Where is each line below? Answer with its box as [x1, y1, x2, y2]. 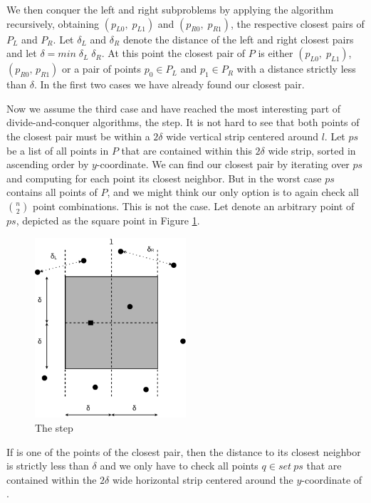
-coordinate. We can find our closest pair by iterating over [96, 157, 350, 172]
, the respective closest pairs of [231, 16, 365, 31]
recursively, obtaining [6, 16, 100, 31]
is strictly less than [6, 458, 89, 473]
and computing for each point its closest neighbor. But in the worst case [6, 170, 322, 185]
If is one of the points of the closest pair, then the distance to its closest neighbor [6, 444, 361, 459]
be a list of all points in [6, 142, 109, 157]
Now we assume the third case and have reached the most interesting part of [6, 100, 341, 115]
